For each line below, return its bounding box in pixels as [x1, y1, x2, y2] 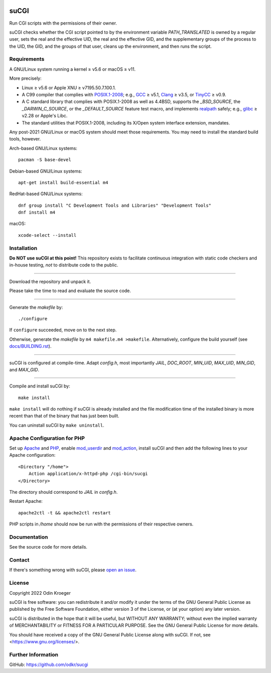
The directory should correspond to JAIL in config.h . [9, 489, 118, 495]
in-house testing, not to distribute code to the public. [9, 262, 118, 268]
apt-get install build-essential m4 [18, 180, 108, 185]
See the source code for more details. [9, 544, 88, 550]
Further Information [9, 651, 59, 658]
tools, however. [9, 136, 41, 142]
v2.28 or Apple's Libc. [22, 113, 68, 119]
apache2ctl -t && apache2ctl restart [18, 510, 111, 515]
